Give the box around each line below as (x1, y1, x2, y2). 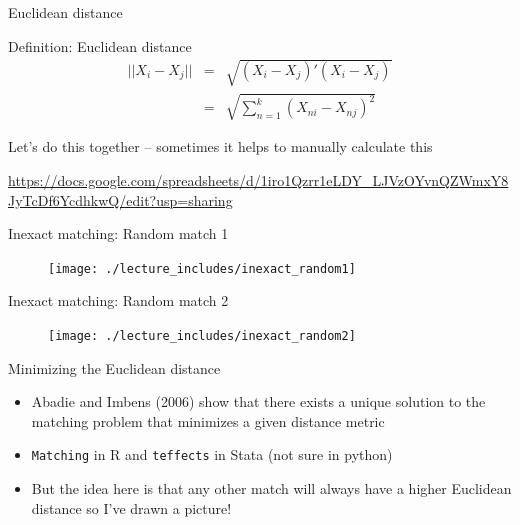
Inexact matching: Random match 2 (8, 290, 229, 311)
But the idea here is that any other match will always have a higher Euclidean (31, 478, 512, 499)
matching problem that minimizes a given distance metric (31, 410, 385, 431)
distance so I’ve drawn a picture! (31, 497, 232, 518)
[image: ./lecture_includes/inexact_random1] (48, 261, 356, 276)
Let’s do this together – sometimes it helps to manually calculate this (8, 136, 433, 157)
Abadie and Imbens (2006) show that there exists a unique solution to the (31, 391, 486, 412)
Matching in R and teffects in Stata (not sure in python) (31, 444, 393, 465)
